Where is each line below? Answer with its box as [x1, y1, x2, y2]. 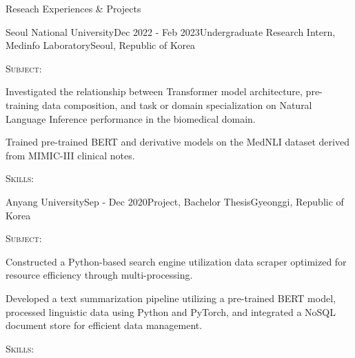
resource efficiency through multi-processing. [6, 268, 193, 282]
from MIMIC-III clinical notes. [6, 148, 135, 162]
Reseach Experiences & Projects [6, 1, 141, 15]
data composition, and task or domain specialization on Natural [41, 97, 312, 112]
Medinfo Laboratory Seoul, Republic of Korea [6, 38, 196, 52]
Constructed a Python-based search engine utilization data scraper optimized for [6, 254, 347, 268]
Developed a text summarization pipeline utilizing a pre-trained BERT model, [6, 290, 336, 305]
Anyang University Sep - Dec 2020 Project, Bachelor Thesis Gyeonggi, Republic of [6, 194, 344, 208]
